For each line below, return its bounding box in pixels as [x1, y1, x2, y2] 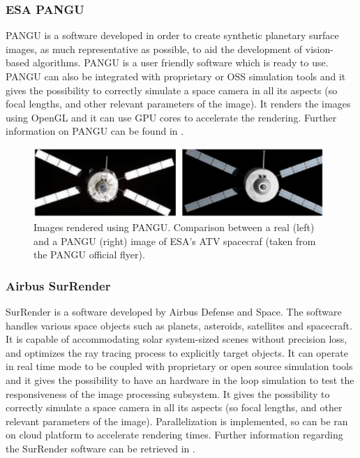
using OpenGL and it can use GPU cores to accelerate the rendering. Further [6, 110, 337, 124]
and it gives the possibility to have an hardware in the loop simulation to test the [6, 372, 354, 387]
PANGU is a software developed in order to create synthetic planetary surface [6, 28, 339, 43]
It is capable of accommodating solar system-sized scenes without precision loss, [6, 332, 347, 346]
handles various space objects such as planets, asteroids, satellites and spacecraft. [6, 318, 352, 332]
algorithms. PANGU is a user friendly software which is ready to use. [32, 55, 329, 70]
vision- [305, 41, 333, 56]
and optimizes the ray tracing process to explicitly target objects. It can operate [6, 345, 348, 360]
